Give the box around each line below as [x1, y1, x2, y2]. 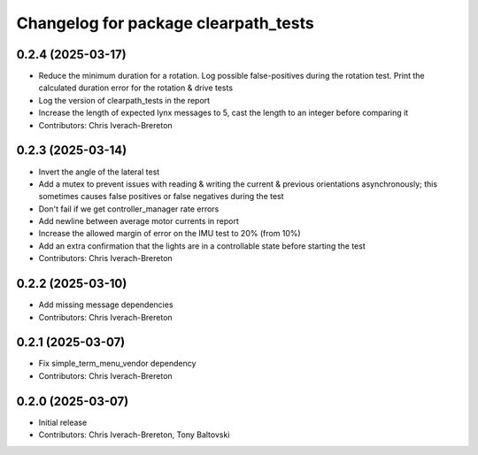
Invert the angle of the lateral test [38, 166, 160, 177]
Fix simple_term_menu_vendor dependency [38, 359, 197, 369]
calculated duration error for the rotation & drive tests [38, 82, 234, 93]
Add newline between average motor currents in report [38, 216, 239, 227]
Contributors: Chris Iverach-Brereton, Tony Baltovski [38, 429, 230, 440]
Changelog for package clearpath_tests [16, 13, 314, 33]
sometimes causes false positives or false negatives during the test [38, 191, 284, 202]
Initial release [38, 417, 88, 428]
